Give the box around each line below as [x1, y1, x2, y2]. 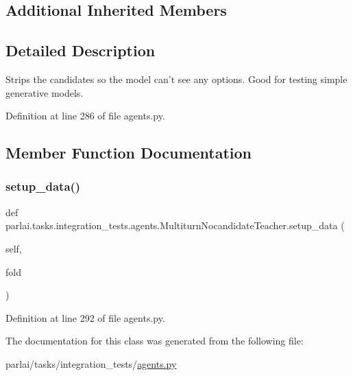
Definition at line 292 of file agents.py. [5, 310, 165, 325]
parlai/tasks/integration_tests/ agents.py [5, 356, 177, 371]
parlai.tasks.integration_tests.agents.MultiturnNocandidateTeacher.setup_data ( [5, 218, 345, 233]
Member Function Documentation [5, 142, 252, 163]
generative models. [5, 85, 84, 99]
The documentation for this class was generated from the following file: [5, 333, 304, 348]
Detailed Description [5, 40, 156, 61]
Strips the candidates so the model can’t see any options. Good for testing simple [5, 71, 348, 86]
